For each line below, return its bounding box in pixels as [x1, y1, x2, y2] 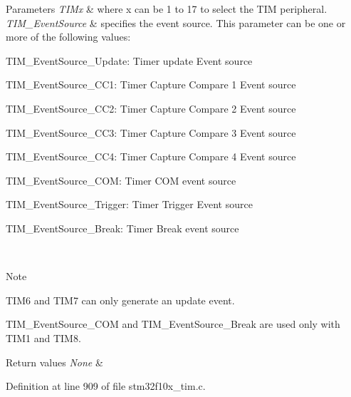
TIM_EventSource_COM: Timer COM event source [6, 172, 236, 187]
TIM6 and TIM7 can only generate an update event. [6, 292, 235, 307]
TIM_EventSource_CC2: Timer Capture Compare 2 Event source [6, 100, 296, 115]
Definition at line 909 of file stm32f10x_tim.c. [6, 378, 206, 393]
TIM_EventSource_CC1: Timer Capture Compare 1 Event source [6, 77, 296, 92]
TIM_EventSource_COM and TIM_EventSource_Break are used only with [6, 316, 340, 331]
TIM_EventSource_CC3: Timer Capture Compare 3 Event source [6, 125, 296, 140]
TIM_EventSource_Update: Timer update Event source [6, 53, 253, 68]
